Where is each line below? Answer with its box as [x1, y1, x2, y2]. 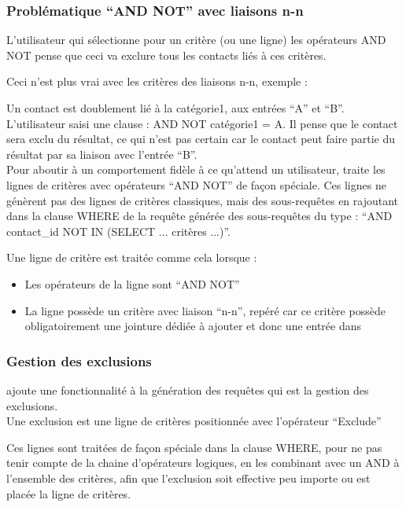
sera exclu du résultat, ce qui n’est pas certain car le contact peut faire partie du [6, 130, 396, 147]
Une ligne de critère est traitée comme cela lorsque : [6, 249, 257, 266]
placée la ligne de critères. [6, 485, 131, 501]
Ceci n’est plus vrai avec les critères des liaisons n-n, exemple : [6, 73, 308, 90]
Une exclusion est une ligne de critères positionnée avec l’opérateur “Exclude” [6, 413, 382, 429]
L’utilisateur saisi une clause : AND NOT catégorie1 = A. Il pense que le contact [6, 115, 398, 131]
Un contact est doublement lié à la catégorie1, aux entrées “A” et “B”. [6, 100, 345, 116]
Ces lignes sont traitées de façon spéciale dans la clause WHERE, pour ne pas [6, 439, 382, 455]
